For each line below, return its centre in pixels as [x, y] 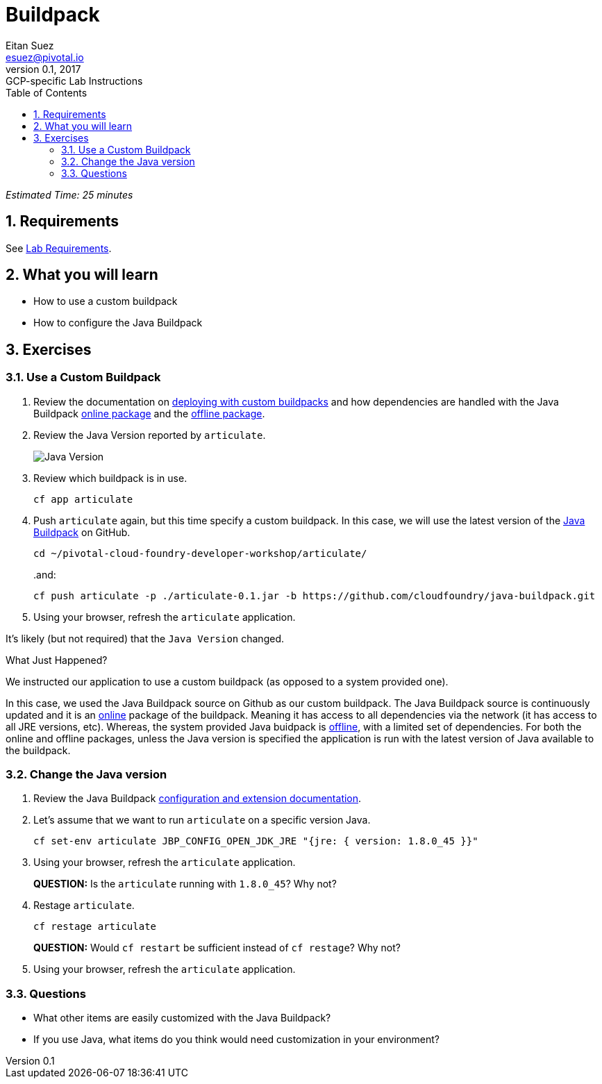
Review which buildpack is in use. [110, 478]
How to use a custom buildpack [106, 301]
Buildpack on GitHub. [82, 532]
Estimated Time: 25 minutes [69, 194]
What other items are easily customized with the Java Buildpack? [182, 1018]
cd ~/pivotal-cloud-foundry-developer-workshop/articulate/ [200, 553]
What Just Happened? [57, 660]
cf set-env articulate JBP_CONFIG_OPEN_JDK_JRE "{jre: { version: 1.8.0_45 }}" [256, 841]
